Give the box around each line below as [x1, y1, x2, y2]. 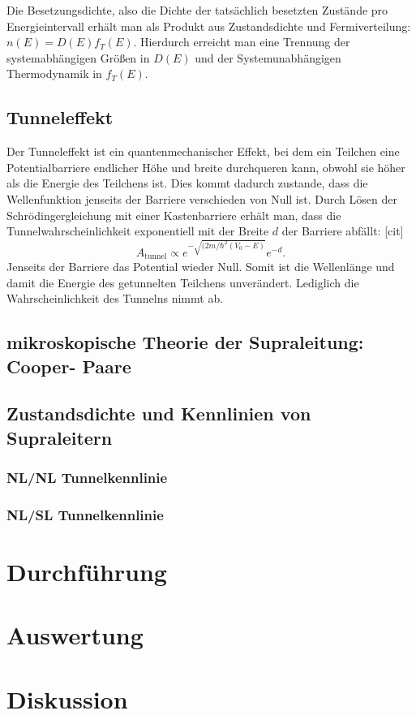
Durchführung [6, 555, 167, 588]
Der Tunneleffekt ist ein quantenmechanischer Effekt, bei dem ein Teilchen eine [6, 143, 400, 160]
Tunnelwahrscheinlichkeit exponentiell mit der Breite [6, 222, 269, 239]
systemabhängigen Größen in [6, 49, 150, 66]
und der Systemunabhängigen [195, 49, 341, 66]
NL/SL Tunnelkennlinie [6, 504, 164, 524]
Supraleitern [6, 424, 113, 450]
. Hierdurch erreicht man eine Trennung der [133, 33, 350, 50]
